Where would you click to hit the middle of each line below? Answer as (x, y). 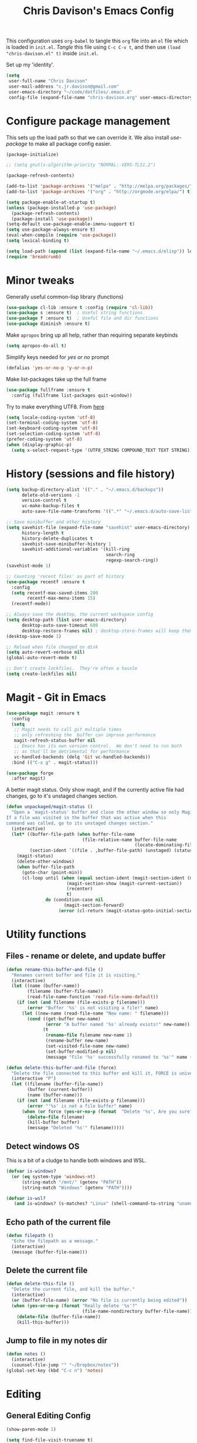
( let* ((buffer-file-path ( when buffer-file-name (73, 834)
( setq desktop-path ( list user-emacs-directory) (67, 620)
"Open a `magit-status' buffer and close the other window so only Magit (103, 812)
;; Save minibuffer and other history (53, 522)
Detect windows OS (43, 1146)
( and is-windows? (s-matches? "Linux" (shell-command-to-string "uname (103, 1204)
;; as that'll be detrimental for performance (72, 752)
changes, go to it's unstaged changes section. (62, 796)
